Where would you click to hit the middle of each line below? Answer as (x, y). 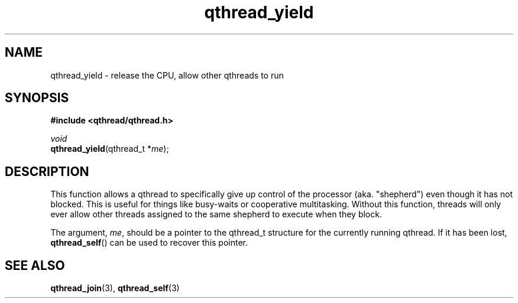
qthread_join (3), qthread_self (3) (115, 288)
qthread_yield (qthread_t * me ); (110, 149)
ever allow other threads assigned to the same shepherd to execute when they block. (216, 214)
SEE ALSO (35, 265)
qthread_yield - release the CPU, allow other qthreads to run (167, 75)
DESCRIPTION (47, 171)
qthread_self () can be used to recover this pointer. (149, 243)
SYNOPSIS (37, 98)
